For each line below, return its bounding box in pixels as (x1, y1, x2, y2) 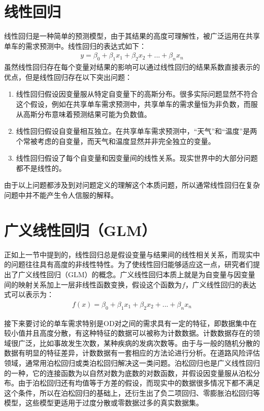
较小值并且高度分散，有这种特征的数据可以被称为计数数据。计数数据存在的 (4, 328, 253, 338)
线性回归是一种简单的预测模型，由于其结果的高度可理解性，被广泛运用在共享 (4, 31, 260, 41)
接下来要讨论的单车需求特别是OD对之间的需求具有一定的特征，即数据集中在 (4, 317, 257, 328)
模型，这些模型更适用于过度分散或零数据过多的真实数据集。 (4, 397, 203, 408)
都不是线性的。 (16, 162, 66, 173)
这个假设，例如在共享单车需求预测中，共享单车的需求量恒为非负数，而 (16, 98, 251, 109)
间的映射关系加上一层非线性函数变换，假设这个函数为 (4, 279, 182, 289)
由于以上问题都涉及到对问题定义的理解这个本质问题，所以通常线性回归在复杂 (4, 180, 260, 190)
